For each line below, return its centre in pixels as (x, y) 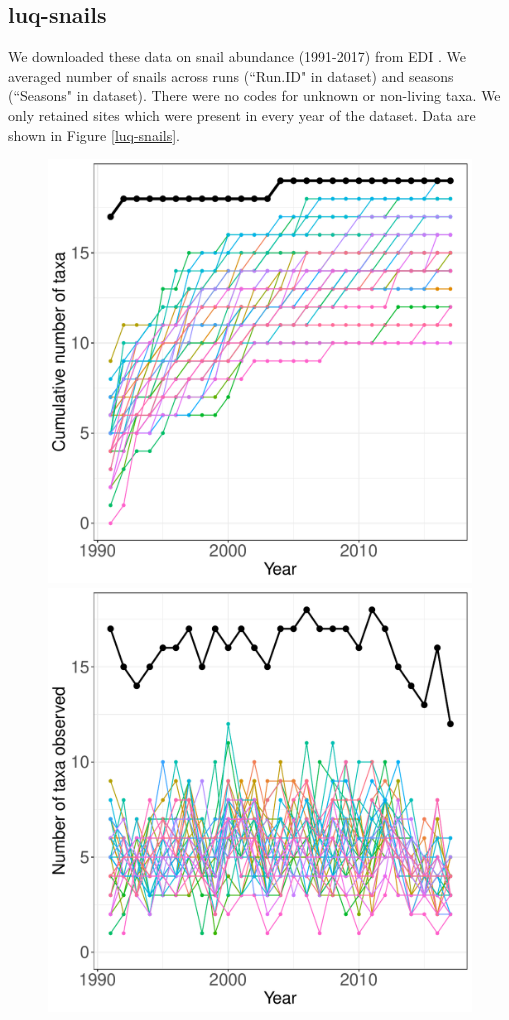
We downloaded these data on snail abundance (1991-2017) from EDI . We (237, 56)
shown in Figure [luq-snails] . (94, 134)
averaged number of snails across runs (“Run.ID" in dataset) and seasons (231, 75)
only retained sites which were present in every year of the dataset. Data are (242, 114)
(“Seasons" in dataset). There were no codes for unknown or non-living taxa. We (254, 95)
